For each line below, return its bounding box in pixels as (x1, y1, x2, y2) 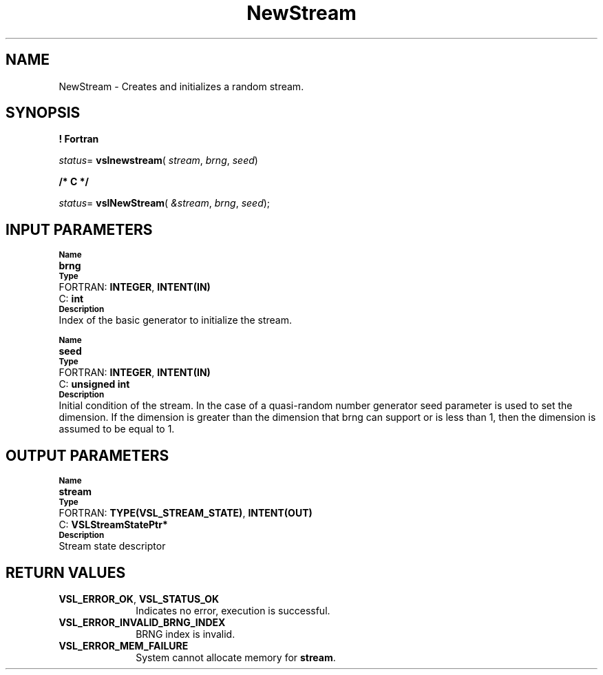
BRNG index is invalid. (136, 627, 235, 640)
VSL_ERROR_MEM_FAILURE (59, 639, 189, 652)
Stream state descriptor (59, 540, 166, 552)
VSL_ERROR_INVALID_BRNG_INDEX (59, 616, 226, 628)
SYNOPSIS (6, 104, 81, 122)
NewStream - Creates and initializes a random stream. (59, 80, 304, 92)
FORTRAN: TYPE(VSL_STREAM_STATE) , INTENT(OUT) (59, 507, 313, 519)
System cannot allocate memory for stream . (136, 651, 336, 663)
